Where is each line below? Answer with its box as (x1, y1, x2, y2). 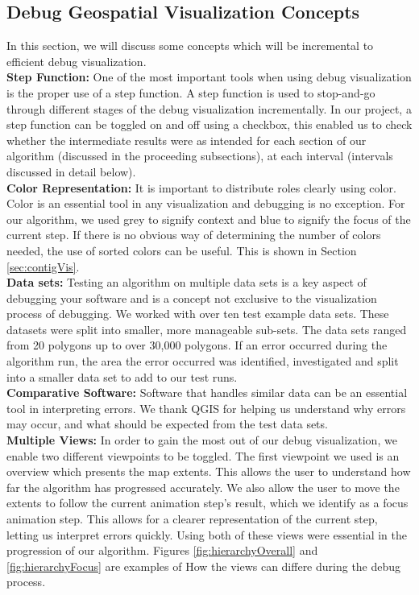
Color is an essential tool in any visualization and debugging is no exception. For (6, 195, 405, 212)
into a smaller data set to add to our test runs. (6, 368, 238, 385)
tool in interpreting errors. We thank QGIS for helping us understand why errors (6, 399, 406, 416)
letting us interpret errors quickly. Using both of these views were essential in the (6, 526, 407, 543)
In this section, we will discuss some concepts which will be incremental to (6, 37, 374, 54)
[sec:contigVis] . (6, 258, 80, 275)
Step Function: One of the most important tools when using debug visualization (6, 68, 412, 85)
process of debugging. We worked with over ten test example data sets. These (6, 305, 389, 322)
